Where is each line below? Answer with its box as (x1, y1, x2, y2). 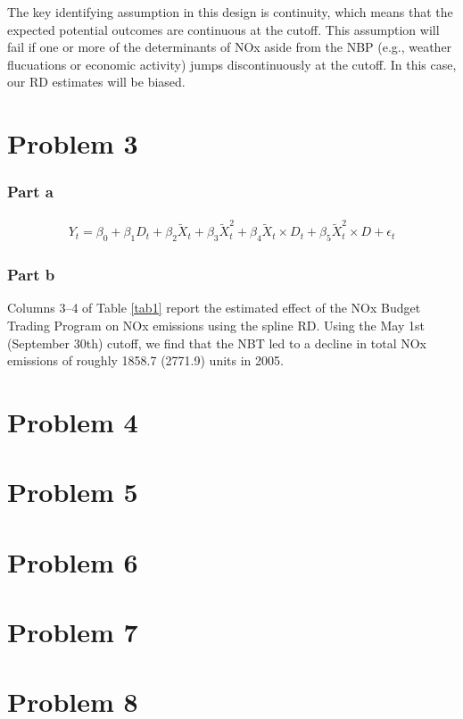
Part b (7, 263, 55, 286)
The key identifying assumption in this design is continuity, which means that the (7, 3, 453, 21)
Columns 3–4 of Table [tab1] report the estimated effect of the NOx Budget (7, 298, 421, 317)
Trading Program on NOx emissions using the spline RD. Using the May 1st (7, 315, 425, 334)
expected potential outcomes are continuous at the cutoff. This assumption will (7, 20, 440, 38)
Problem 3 (7, 125, 138, 162)
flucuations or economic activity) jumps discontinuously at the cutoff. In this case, (7, 54, 457, 73)
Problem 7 (7, 614, 138, 650)
